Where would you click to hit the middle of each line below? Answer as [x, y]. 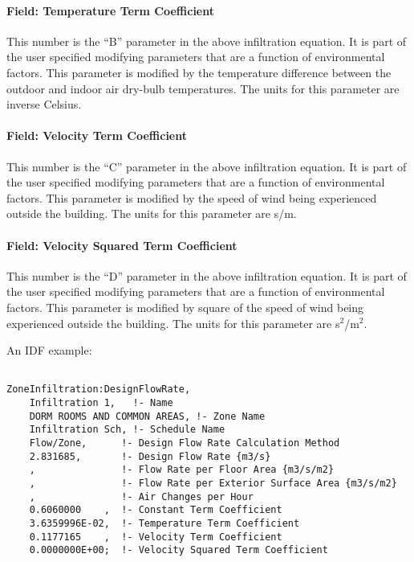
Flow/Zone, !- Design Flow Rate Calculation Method [185, 443]
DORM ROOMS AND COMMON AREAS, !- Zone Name [147, 416]
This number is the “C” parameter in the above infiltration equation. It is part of [207, 166]
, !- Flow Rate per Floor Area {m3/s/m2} [182, 470]
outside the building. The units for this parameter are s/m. [152, 213]
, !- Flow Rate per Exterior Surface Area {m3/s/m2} [213, 483]
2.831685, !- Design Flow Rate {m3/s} [150, 456]
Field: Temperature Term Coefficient [110, 10]
